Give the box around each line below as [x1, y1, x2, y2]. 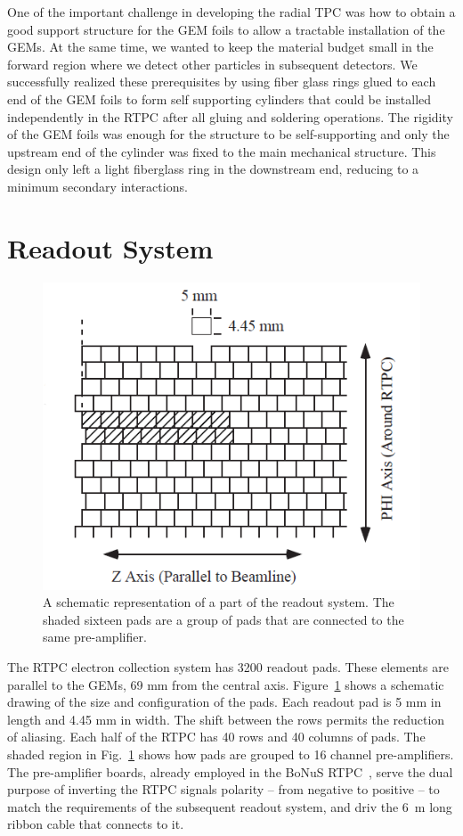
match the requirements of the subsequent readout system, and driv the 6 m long [7, 797, 452, 816]
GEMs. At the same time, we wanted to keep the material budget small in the [7, 37, 434, 56]
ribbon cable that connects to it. [7, 815, 184, 833]
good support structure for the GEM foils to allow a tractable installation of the [7, 20, 445, 38]
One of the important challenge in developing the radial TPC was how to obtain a [7, 3, 456, 20]
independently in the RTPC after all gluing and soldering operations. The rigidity [7, 107, 453, 126]
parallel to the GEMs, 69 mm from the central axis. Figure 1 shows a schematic [7, 675, 444, 693]
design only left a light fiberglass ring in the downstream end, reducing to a [7, 160, 419, 178]
